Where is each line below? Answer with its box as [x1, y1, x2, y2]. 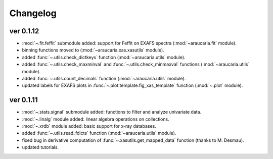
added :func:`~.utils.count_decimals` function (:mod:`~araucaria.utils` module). [22, 76, 186, 82]
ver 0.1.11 [9, 96, 38, 104]
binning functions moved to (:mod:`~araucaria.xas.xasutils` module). [22, 47, 164, 53]
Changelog [9, 8, 57, 19]
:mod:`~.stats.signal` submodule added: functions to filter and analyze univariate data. [22, 109, 202, 115]
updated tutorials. [22, 144, 59, 150]
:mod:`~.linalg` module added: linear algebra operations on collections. [22, 116, 169, 122]
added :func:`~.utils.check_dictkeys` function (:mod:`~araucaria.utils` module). [22, 54, 186, 60]
